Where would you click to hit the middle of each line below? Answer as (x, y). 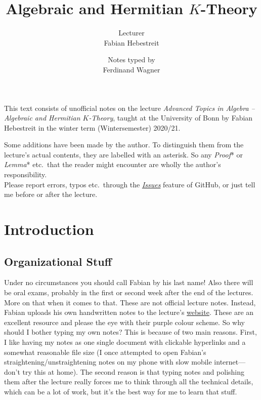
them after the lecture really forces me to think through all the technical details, (129, 382)
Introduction (49, 229)
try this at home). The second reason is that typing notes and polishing (134, 371)
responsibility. (26, 174)
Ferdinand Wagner (132, 69)
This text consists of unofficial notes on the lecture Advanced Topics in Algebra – (129, 108)
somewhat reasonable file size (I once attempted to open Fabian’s (105, 352)
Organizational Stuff (58, 261)
